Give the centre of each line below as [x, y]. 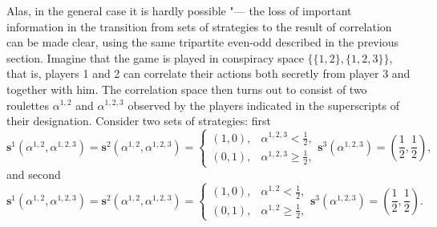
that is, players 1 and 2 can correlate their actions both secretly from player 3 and [208, 73]
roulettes [28, 105]
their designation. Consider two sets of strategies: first [139, 121]
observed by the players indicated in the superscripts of [263, 105]
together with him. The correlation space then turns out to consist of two [187, 89]
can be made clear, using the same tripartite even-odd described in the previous [202, 42]
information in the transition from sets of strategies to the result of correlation [199, 26]
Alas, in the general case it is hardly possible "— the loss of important [179, 10]
